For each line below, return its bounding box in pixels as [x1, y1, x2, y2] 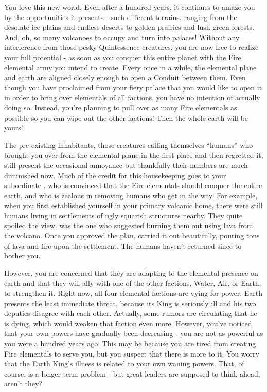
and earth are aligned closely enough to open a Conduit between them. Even [4, 72, 246, 83]
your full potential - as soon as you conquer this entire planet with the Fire [4, 51, 241, 62]
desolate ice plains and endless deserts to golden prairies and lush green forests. [4, 22, 254, 32]
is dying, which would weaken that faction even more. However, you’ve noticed [4, 318, 252, 328]
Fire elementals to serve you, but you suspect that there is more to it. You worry [4, 348, 259, 359]
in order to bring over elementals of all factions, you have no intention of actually [4, 92, 260, 103]
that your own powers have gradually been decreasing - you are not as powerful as [4, 328, 263, 339]
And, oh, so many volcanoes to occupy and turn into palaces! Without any [4, 31, 240, 42]
